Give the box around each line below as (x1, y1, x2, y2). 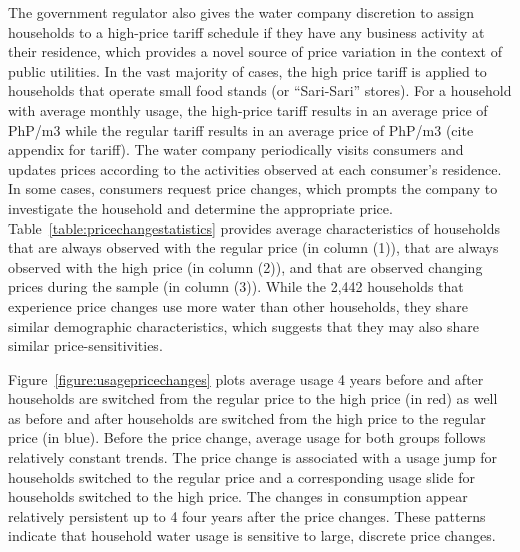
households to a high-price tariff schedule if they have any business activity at (8, 21, 485, 42)
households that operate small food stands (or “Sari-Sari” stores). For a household (8, 80, 512, 101)
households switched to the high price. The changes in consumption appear (8, 486, 468, 507)
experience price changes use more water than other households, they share (8, 295, 468, 316)
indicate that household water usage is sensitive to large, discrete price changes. (8, 525, 496, 546)
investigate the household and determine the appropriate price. (8, 197, 393, 218)
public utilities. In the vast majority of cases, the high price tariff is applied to (8, 60, 487, 81)
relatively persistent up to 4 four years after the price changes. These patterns (8, 505, 486, 526)
